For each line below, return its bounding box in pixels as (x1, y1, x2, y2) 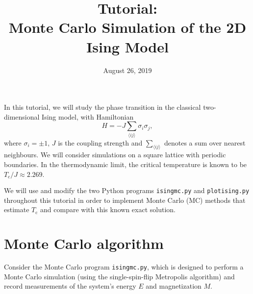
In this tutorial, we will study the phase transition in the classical (4, 102, 201, 112)
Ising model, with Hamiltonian (42, 111, 134, 122)
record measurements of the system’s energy (4, 281, 136, 291)
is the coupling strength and (58, 137, 143, 147)
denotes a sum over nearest (164, 137, 246, 147)
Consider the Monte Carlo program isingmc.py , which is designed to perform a (4, 262, 244, 272)
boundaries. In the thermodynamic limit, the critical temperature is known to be (4, 159, 247, 169)
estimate (4, 204, 29, 215)
